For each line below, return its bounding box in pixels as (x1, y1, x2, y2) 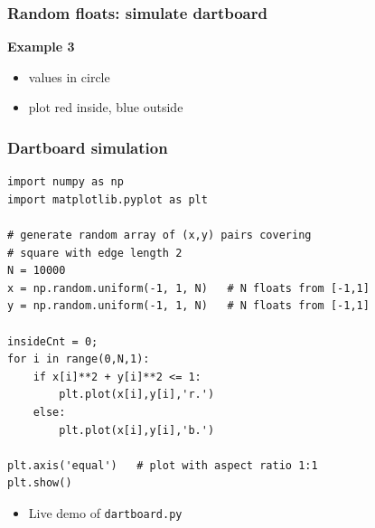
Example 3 (7, 37, 75, 56)
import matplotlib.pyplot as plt (7, 193, 208, 206)
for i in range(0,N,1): (7, 353, 150, 366)
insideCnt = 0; (7, 335, 98, 348)
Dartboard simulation (7, 136, 168, 158)
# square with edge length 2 (7, 246, 183, 259)
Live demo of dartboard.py (28, 503, 183, 522)
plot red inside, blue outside (28, 98, 183, 117)
